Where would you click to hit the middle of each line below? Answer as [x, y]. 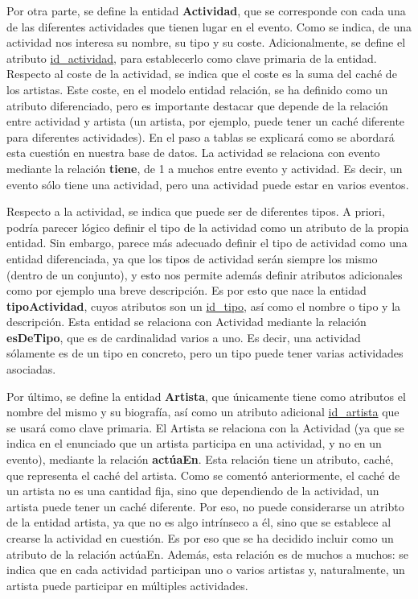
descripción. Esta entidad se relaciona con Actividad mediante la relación [186, 322]
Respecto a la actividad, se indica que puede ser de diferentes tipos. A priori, [196, 211]
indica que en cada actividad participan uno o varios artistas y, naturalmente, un [206, 570]
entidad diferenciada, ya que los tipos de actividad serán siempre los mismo [192, 258]
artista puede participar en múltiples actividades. [127, 585]
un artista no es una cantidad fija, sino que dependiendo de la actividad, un [193, 491]
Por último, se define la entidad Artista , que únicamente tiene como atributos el [206, 396]
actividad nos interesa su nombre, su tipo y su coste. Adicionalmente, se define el [206, 42]
